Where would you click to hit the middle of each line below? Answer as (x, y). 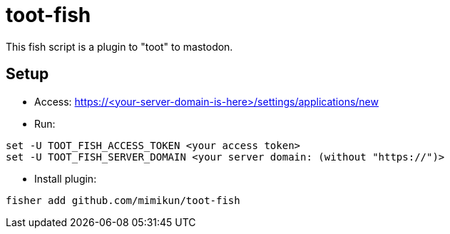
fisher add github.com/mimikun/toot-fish (123, 200)
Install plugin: (66, 178)
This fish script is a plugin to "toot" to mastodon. (119, 46)
